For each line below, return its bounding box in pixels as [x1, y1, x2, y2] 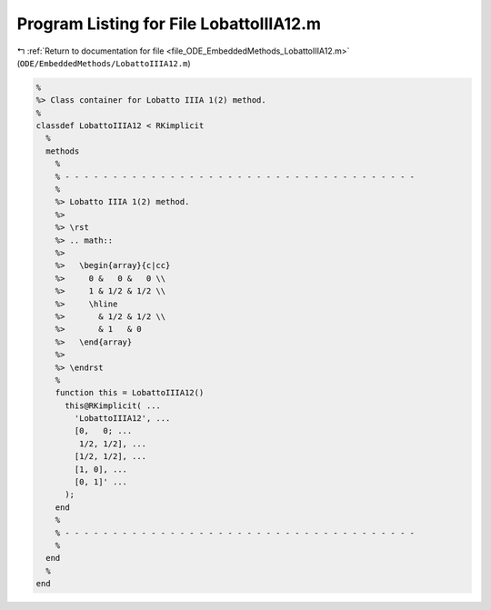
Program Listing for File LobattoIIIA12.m [16, 14, 322, 34]
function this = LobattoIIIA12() [55, 387, 205, 398]
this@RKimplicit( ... [65, 400, 161, 411]
